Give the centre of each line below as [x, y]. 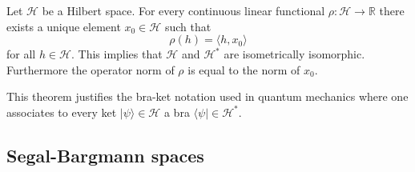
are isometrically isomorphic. [294, 54]
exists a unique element [64, 26]
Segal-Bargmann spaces [105, 155]
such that [188, 26]
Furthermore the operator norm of [91, 69]
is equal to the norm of [244, 69]
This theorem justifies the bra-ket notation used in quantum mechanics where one [207, 96]
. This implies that [117, 54]
